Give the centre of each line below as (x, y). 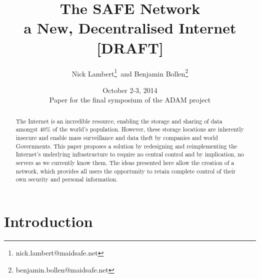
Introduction (48, 221)
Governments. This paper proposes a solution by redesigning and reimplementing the (126, 146)
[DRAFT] (130, 47)
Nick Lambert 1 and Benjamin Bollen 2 (130, 72)
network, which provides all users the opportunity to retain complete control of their (126, 171)
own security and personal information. (67, 179)
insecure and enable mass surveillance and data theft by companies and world (117, 138)
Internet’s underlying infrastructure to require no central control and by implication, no (130, 154)
